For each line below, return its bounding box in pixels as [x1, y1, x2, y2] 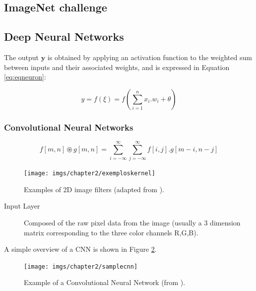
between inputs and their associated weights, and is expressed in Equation [4, 62, 230, 72]
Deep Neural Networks [4, 29, 124, 44]
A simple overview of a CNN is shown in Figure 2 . [4, 244, 157, 254]
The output [4, 52, 39, 62]
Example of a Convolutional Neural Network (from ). [24, 277, 186, 288]
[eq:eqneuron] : [4, 72, 46, 82]
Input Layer [4, 201, 40, 211]
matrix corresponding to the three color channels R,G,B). [24, 227, 198, 237]
